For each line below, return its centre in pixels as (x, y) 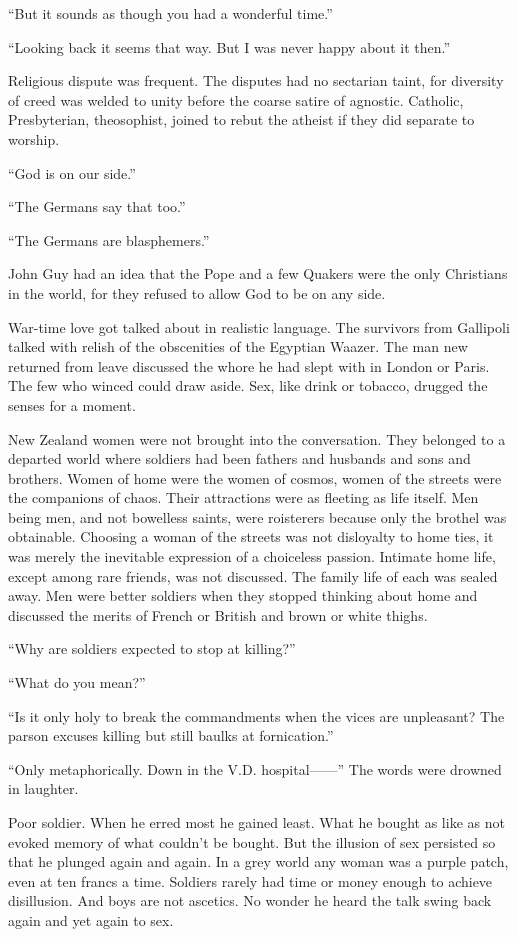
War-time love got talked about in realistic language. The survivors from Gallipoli (259, 326)
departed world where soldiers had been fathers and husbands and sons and (239, 458)
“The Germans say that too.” (97, 206)
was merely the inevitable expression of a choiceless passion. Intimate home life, (252, 556)
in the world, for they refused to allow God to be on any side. (197, 292)
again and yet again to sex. (91, 919)
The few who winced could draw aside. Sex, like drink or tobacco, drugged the (248, 385)
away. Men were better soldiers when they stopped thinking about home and (243, 595)
